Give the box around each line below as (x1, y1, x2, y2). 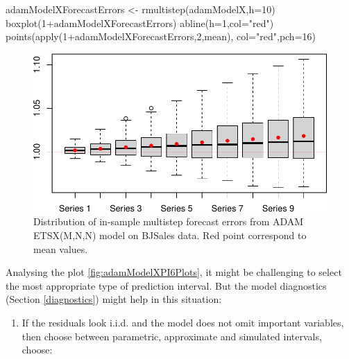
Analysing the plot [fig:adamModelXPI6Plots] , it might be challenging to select (6, 265, 342, 279)
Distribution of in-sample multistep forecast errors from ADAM (33, 214, 304, 229)
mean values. (33, 241, 88, 256)
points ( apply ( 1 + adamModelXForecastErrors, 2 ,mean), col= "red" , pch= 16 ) (6, 29, 316, 44)
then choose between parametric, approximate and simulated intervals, (22, 329, 322, 343)
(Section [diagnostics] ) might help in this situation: (6, 292, 222, 306)
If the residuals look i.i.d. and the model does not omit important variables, (22, 315, 344, 329)
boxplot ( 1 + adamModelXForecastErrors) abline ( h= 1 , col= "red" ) (6, 15, 274, 30)
